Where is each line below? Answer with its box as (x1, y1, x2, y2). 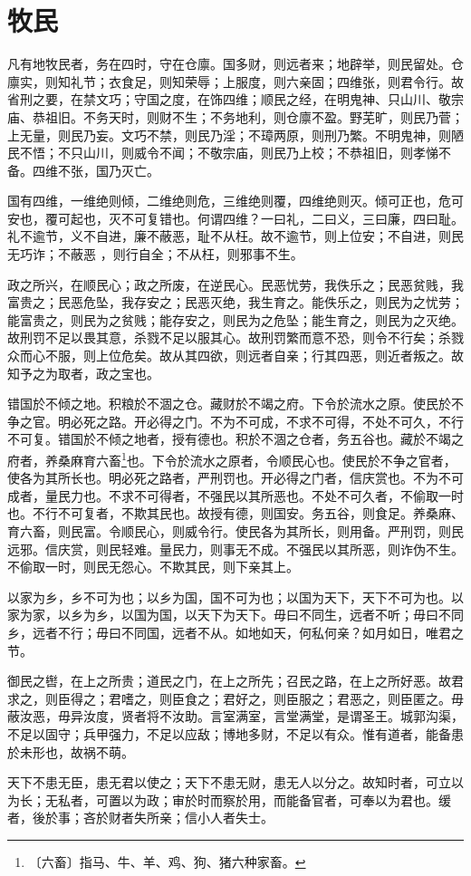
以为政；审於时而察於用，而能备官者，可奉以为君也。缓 (120, 790, 451, 809)
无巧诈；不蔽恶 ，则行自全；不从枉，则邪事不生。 (7, 245, 303, 264)
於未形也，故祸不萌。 (7, 742, 134, 761)
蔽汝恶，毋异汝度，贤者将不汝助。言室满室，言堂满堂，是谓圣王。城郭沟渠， (7, 707, 464, 726)
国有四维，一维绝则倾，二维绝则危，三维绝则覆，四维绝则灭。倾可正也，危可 (7, 191, 464, 210)
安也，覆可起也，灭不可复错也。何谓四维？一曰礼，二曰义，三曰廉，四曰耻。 (7, 208, 464, 227)
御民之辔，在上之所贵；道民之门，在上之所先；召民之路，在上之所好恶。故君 (7, 671, 464, 690)
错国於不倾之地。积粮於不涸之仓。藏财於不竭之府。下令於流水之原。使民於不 (7, 394, 464, 413)
